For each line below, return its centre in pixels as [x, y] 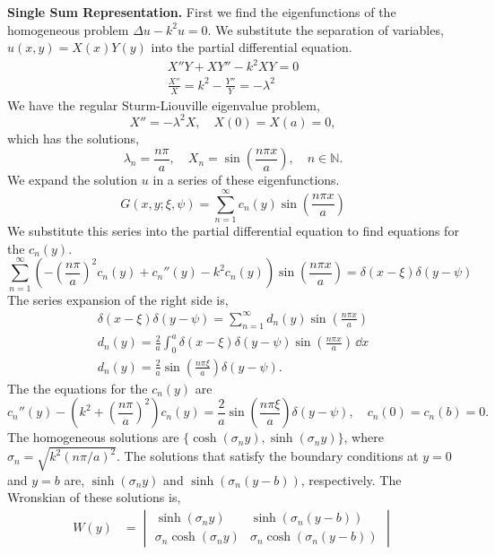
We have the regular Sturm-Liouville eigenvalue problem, [164, 104]
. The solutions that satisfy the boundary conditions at [268, 456]
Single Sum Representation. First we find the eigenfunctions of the [202, 12]
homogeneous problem [68, 29]
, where [364, 437]
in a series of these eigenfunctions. [246, 180]
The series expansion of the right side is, [118, 299]
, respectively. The [351, 479]
